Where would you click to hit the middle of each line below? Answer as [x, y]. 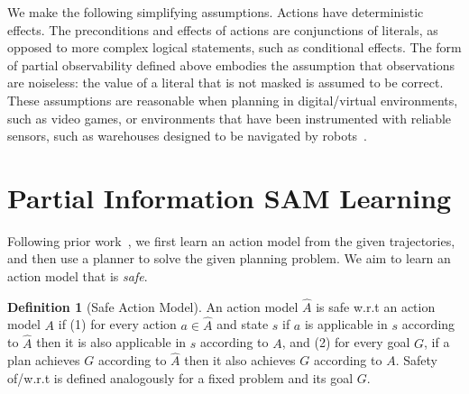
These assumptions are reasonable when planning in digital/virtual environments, [233, 100]
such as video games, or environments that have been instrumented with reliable [230, 118]
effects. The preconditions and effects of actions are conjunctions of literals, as [223, 29]
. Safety [416, 360]
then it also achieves [240, 360]
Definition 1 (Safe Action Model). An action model [153, 306]
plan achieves [44, 360]
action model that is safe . [78, 276]
